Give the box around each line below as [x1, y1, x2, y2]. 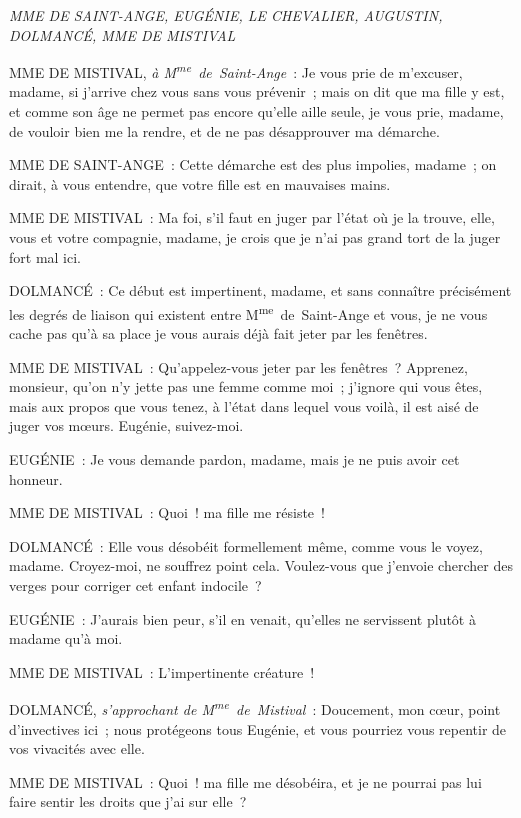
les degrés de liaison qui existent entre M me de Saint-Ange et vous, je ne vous [9, 300, 488, 324]
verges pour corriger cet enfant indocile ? [9, 574, 262, 595]
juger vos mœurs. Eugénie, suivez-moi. [9, 415, 244, 436]
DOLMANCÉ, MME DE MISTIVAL [9, 24, 236, 45]
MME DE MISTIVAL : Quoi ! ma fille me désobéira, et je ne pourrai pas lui [9, 771, 482, 792]
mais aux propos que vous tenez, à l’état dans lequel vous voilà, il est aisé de [9, 395, 479, 416]
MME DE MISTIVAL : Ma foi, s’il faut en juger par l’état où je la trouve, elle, [9, 207, 495, 228]
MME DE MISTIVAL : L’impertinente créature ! [9, 661, 315, 682]
